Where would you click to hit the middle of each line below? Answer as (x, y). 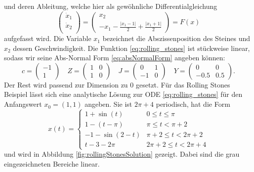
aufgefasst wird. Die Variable (48, 38)
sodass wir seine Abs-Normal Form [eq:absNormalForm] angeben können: (115, 58)
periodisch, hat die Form (193, 104)
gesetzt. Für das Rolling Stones (183, 84)
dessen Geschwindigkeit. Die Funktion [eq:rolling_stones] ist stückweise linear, (131, 48)
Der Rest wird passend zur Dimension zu (66, 84)
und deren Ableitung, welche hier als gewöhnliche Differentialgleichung (111, 6)
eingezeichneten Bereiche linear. (52, 163)
